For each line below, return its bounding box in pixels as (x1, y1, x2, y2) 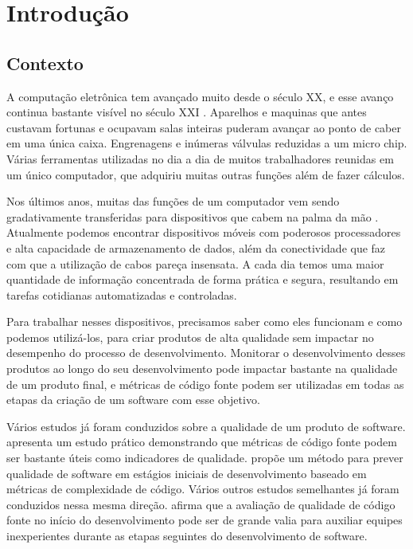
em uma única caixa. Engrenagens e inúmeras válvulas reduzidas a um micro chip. (6, 135, 407, 151)
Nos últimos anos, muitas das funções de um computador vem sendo (6, 193, 340, 210)
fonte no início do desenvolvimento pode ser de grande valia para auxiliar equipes (6, 512, 403, 528)
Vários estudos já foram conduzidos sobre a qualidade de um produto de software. (6, 418, 406, 434)
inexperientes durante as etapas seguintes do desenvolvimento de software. (6, 527, 368, 544)
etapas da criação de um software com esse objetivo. (6, 391, 260, 408)
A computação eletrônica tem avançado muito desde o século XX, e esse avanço (6, 88, 394, 104)
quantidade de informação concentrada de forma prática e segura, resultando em (6, 271, 399, 288)
